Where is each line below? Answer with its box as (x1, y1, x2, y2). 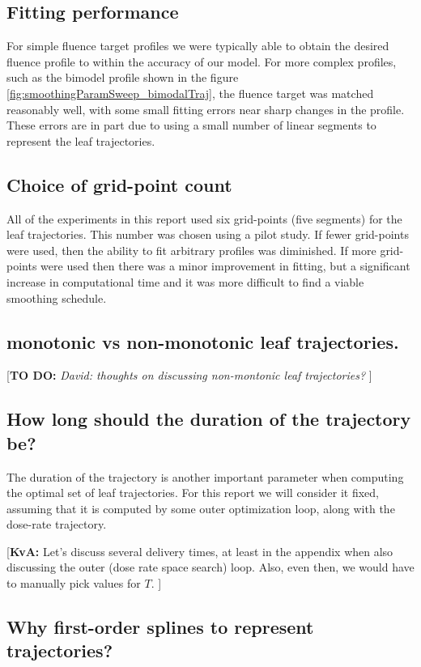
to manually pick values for (6, 575, 141, 592)
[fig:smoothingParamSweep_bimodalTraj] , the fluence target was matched (6, 84, 374, 101)
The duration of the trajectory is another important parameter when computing (6, 468, 404, 485)
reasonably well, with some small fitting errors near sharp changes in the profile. (6, 100, 405, 117)
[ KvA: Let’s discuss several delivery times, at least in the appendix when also (6, 542, 393, 559)
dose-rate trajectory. (6, 516, 107, 533)
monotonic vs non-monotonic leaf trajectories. (6, 329, 399, 354)
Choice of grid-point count (6, 172, 232, 197)
